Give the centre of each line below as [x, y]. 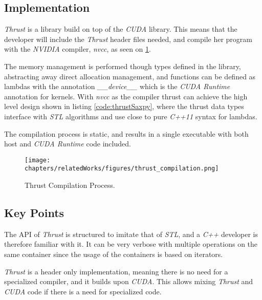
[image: [38, 160]
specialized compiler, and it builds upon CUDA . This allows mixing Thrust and [129, 281]
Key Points [34, 213]
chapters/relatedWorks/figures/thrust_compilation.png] [122, 169]
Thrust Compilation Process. [70, 185]
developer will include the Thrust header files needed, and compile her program [128, 39]
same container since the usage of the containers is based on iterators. [114, 254]
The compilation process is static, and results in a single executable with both [126, 133]
